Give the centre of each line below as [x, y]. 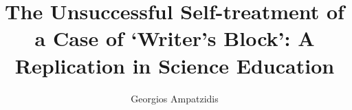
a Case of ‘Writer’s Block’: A [175, 38]
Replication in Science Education [175, 65]
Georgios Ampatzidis [175, 98]
